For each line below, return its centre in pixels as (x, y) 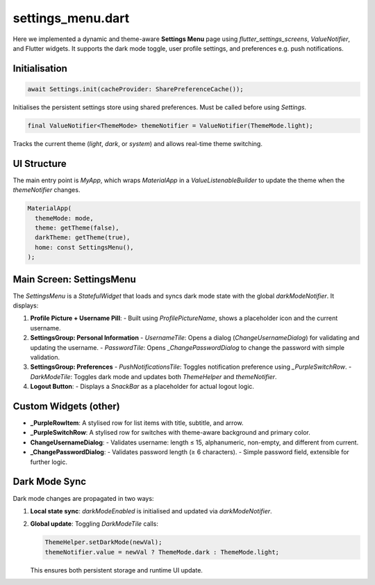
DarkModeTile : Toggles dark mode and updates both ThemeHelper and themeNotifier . (153, 376)
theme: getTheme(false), (77, 227)
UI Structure (40, 163)
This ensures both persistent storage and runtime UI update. (116, 570)
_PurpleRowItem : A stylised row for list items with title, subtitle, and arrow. (137, 423)
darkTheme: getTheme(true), (83, 238)
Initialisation (40, 69)
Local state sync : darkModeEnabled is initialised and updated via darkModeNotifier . (151, 511)
